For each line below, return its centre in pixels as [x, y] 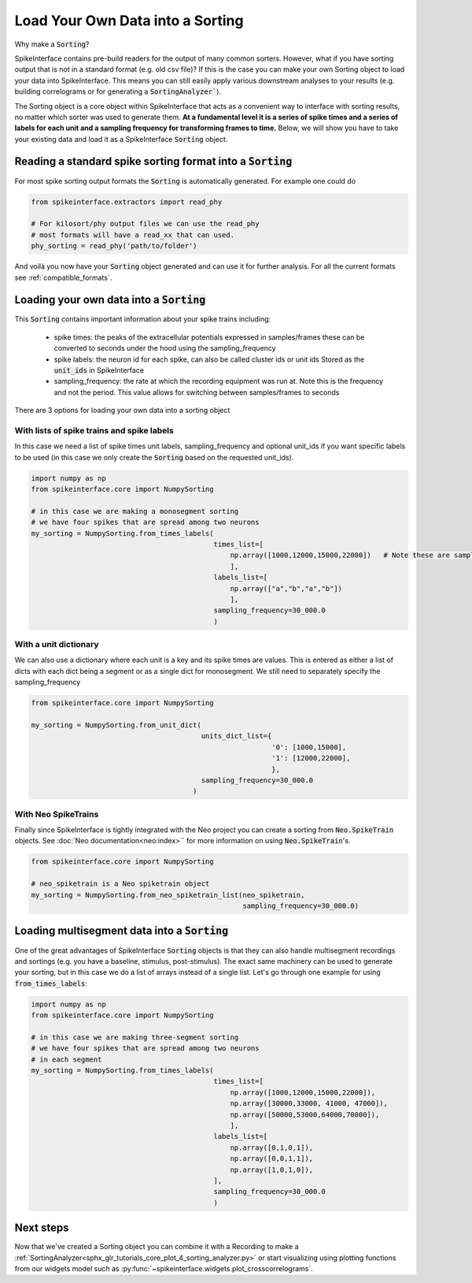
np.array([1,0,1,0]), [272, 1170]
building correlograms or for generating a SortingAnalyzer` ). [118, 91]
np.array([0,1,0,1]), [272, 1147]
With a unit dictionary [57, 645]
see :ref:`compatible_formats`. [63, 277]
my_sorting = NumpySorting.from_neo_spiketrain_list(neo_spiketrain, [168, 895]
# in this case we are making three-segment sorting [135, 1037]
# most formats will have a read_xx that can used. [133, 235]
